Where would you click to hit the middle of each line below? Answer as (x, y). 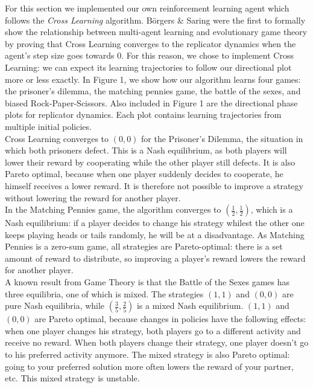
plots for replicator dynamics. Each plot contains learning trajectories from (143, 115)
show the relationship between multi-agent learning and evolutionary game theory (156, 32)
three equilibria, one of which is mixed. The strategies (104, 293)
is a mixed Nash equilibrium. (190, 306)
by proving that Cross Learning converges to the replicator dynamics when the (150, 43)
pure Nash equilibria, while (55, 306)
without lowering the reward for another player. (93, 197)
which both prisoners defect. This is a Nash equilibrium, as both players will (146, 150)
